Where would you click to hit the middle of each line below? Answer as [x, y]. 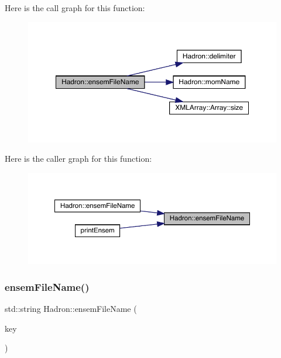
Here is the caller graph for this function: [78, 159]
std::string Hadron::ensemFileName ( [71, 309]
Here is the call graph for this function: [75, 8]
